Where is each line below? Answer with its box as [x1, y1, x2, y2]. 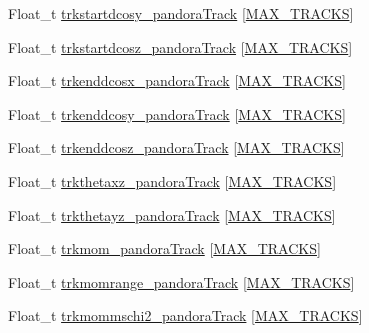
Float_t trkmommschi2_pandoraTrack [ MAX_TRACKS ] [8, 305, 363, 326]
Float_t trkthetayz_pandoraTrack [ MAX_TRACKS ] [8, 204, 336, 225]
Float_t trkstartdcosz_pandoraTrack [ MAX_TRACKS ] [8, 36, 353, 57]
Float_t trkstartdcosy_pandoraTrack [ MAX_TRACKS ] [8, 3, 354, 23]
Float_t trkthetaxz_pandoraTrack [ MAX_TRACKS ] [8, 170, 337, 191]
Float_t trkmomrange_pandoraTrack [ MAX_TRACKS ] [8, 271, 355, 292]
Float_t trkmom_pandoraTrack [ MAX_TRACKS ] [8, 238, 321, 259]
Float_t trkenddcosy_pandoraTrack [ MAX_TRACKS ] [8, 103, 346, 124]
